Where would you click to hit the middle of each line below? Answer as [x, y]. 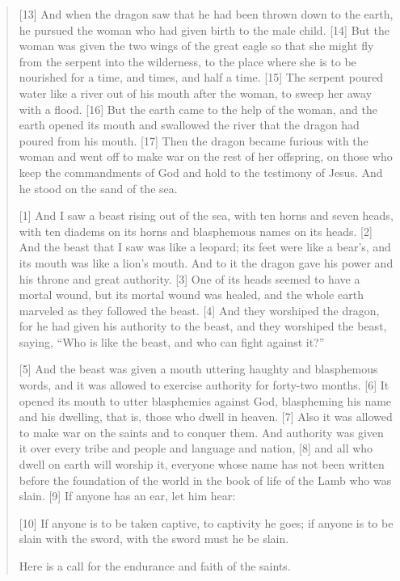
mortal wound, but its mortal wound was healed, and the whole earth [191, 295]
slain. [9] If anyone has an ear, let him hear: [127, 496]
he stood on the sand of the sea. [98, 188]
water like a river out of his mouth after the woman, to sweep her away [196, 93]
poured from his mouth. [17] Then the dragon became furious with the [194, 140]
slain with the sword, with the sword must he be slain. [154, 539]
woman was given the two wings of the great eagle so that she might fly [196, 46]
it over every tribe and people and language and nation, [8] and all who [196, 448]
